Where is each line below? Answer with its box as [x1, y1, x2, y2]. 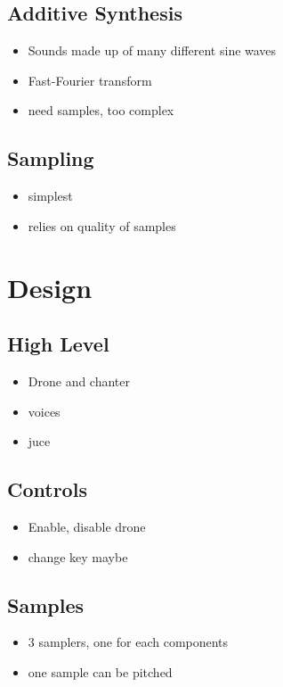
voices [28, 401, 61, 420]
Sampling [7, 145, 94, 172]
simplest [28, 186, 73, 205]
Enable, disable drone [28, 517, 146, 535]
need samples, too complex [28, 101, 174, 120]
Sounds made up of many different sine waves [28, 41, 277, 60]
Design [7, 269, 93, 305]
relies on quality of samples [28, 216, 176, 235]
